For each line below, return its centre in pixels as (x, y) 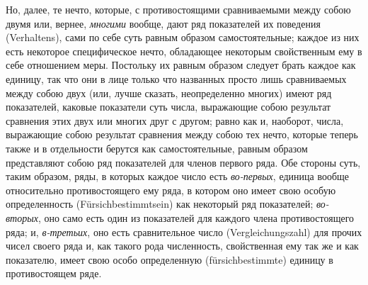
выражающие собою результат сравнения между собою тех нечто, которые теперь (182, 134)
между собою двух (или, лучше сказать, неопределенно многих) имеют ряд (169, 93)
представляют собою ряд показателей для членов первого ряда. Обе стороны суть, (183, 162)
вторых (22, 217)
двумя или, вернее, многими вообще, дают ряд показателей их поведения (163, 23)
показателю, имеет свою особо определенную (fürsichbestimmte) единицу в (169, 259)
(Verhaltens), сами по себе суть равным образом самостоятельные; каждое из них (183, 37)
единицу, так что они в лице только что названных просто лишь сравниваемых (176, 78)
